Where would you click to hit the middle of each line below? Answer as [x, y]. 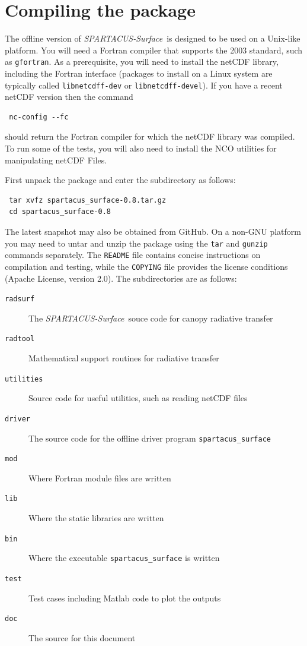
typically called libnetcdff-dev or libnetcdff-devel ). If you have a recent [144, 85]
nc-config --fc [39, 117]
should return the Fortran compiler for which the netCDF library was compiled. [150, 136]
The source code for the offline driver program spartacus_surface [150, 438]
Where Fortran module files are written [100, 478]
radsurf [20, 299]
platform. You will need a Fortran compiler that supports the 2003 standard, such [154, 50]
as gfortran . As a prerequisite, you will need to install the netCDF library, [142, 62]
